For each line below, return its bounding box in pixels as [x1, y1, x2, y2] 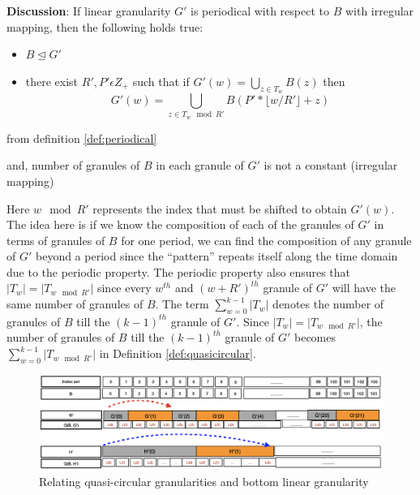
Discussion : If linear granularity [6, 2, 171, 19]
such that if [132, 72, 190, 89]
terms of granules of [6, 231, 105, 248]
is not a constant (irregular [264, 157, 398, 174]
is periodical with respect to [191, 2, 329, 19]
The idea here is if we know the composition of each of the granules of [6, 216, 354, 233]
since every [96, 279, 152, 296]
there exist [25, 72, 79, 89]
